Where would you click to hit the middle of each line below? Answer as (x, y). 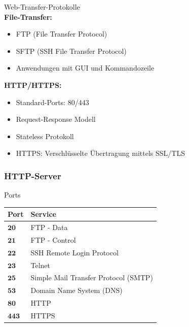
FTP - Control (53, 239)
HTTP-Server (33, 175)
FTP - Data (49, 227)
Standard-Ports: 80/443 (52, 102)
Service (43, 214)
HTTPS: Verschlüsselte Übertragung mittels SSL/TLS (100, 153)
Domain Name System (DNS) (77, 290)
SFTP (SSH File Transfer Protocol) (71, 51)
